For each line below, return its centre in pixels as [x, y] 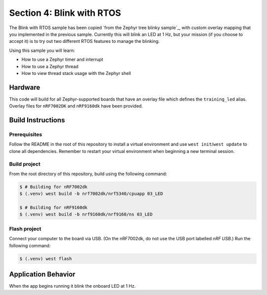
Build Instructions [37, 120]
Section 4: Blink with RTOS [65, 13]
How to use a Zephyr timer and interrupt [62, 60]
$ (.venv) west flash [46, 258]
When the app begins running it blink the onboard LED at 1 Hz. [72, 286]
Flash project [25, 228]
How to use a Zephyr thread [50, 66]
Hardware [25, 87]
